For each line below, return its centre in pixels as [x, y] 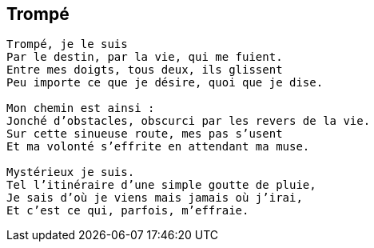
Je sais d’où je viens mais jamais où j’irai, [155, 198]
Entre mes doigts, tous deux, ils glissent [145, 70]
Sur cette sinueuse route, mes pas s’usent [145, 134]
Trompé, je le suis [67, 44]
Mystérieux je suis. [71, 172]
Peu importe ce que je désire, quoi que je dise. [165, 83]
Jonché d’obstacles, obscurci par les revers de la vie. [189, 121]
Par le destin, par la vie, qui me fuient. [145, 57]
